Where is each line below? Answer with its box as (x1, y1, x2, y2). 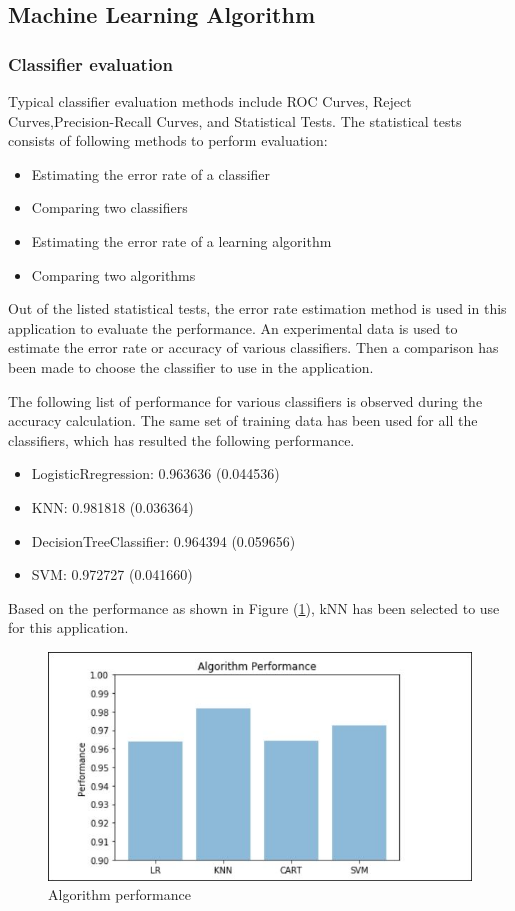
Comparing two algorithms (31, 264, 196, 285)
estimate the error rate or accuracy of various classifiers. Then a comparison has (8, 337, 499, 358)
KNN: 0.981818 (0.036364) (31, 496, 194, 517)
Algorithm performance (48, 884, 191, 905)
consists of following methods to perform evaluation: (8, 130, 328, 151)
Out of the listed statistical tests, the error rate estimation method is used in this (8, 298, 507, 319)
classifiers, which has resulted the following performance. (8, 429, 355, 450)
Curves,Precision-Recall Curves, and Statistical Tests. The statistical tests (8, 110, 462, 131)
